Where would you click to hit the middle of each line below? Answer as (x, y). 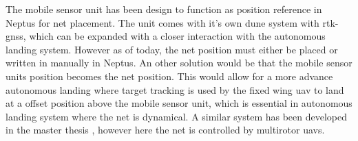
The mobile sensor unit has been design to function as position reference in (164, 9)
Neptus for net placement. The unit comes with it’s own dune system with (162, 22)
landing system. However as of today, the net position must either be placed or (172, 49)
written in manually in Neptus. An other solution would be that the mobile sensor (179, 63)
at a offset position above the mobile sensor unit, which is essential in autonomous (179, 103)
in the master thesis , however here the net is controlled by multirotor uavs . (165, 130)
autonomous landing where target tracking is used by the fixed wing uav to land (175, 89)
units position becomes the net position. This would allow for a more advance (169, 76)
